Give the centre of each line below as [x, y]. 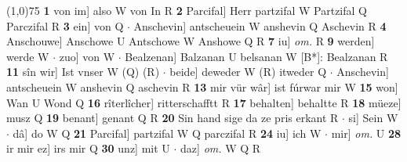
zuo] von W [87, 56]
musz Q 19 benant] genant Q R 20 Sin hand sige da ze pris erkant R [173, 118]
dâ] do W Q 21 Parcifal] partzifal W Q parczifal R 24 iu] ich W [167, 133]
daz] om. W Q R [221, 148]
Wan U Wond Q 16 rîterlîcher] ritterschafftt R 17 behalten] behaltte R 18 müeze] [204, 102]
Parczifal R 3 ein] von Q [65, 25]
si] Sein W [373, 118]
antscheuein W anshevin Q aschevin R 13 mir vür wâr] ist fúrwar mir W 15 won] [202, 86]
